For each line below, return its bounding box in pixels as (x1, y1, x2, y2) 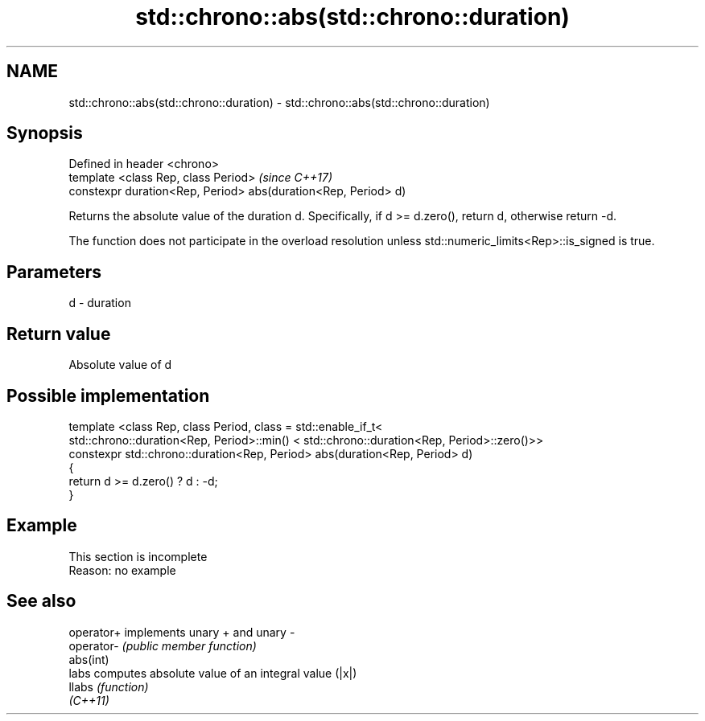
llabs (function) (68, 679, 149, 694)
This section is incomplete (68, 549, 208, 563)
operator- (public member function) (68, 638, 257, 653)
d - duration (68, 296, 131, 310)
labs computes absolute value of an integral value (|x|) (68, 666, 357, 680)
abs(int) (68, 652, 109, 666)
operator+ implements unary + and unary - (68, 625, 295, 639)
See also (6, 591, 76, 612)
